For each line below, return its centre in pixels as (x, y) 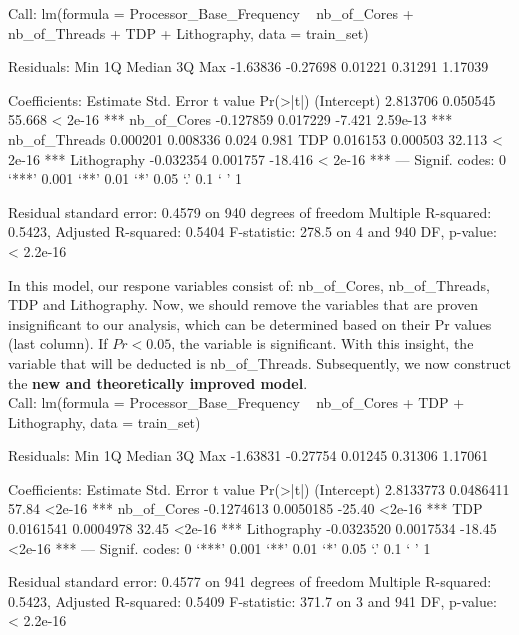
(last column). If (58, 343)
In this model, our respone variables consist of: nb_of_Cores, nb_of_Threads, (249, 284)
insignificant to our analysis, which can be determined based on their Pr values (250, 323)
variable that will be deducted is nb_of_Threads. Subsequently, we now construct (259, 362)
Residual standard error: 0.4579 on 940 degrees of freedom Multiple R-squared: (250, 211)
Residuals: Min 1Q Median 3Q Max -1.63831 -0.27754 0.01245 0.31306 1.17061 (248, 455)
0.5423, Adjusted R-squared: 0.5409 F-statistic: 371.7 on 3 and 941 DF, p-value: (252, 600)
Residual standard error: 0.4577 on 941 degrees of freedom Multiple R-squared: (250, 581)
